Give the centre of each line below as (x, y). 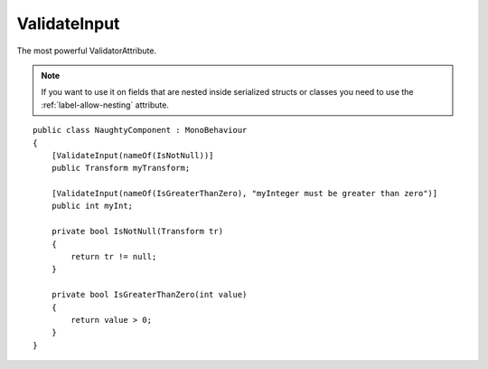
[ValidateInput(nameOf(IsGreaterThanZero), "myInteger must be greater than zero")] (244, 194)
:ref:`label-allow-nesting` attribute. (105, 105)
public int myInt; (92, 206)
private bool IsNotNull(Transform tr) (137, 232)
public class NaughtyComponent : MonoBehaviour (140, 130)
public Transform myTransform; (121, 168)
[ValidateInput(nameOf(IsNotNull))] (132, 155)
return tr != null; (114, 257)
